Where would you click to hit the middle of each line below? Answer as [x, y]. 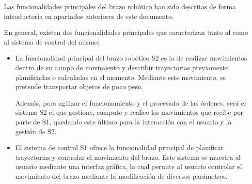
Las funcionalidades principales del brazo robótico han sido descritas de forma [120, 6]
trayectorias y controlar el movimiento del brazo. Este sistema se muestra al [128, 157]
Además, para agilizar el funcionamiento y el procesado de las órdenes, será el [131, 102]
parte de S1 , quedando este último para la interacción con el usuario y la [123, 121]
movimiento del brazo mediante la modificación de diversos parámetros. [121, 176]
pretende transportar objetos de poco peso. [79, 86]
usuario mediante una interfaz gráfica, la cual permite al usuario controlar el [129, 166]
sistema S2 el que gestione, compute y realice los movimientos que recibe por [129, 112]
